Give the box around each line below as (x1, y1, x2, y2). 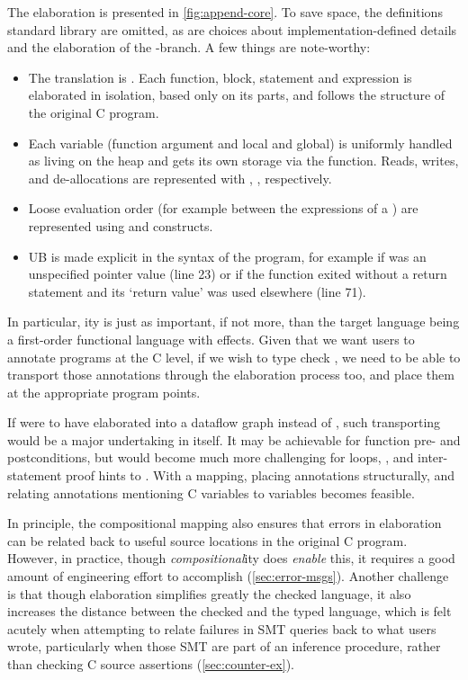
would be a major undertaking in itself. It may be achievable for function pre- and (7, 430, 461, 449)
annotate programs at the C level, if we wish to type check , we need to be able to (7, 347, 461, 366)
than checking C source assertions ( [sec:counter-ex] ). (7, 655, 294, 673)
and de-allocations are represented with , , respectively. (28, 168, 332, 187)
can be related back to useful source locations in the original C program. (7, 531, 408, 550)
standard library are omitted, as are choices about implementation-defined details (7, 20, 457, 39)
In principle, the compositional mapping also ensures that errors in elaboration (7, 514, 442, 532)
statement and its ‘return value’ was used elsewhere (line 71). (28, 282, 366, 300)
